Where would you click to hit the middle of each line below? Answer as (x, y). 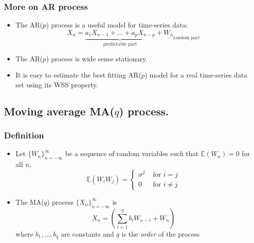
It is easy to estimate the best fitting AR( (78, 75)
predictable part (120, 44)
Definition (24, 135)
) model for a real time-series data (196, 75)
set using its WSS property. (57, 84)
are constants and (87, 233)
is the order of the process (161, 233)
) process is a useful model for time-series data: (117, 25)
